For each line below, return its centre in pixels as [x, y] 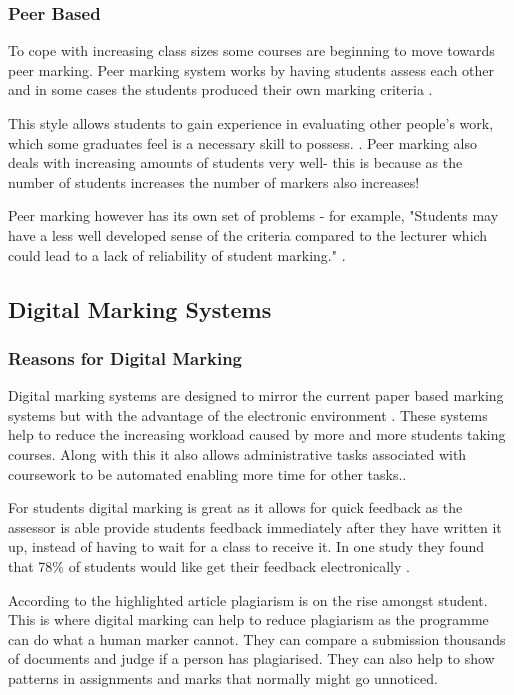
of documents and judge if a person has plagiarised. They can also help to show [251, 658]
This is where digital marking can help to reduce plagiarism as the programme [248, 619]
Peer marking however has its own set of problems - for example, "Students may [253, 215]
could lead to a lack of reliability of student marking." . [177, 254]
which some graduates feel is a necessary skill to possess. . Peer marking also [242, 142]
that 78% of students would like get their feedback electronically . [209, 565]
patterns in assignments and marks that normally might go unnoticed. [223, 677]
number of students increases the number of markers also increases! [214, 181]
